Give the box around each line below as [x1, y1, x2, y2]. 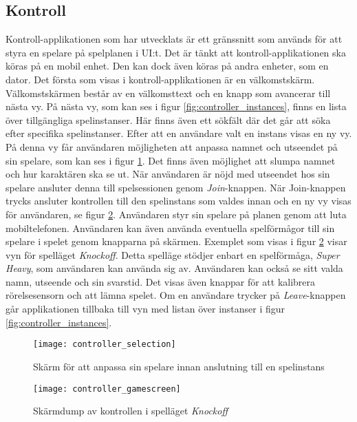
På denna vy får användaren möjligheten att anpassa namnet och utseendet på [6, 139, 338, 154]
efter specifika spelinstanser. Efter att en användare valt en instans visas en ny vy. [6, 126, 352, 140]
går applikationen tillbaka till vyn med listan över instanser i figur [6, 302, 285, 316]
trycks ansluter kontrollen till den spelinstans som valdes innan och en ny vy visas [6, 193, 351, 208]
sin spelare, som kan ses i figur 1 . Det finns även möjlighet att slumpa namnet [6, 153, 336, 167]
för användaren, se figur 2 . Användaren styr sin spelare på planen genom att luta [6, 207, 347, 221]
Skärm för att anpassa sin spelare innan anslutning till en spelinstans [33, 359, 325, 373]
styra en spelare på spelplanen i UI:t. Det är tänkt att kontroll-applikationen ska [6, 45, 346, 59]
